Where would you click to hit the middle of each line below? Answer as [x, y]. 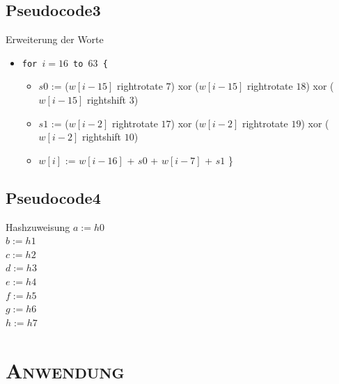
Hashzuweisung [38, 226]
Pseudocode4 [53, 197]
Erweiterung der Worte [55, 39]
